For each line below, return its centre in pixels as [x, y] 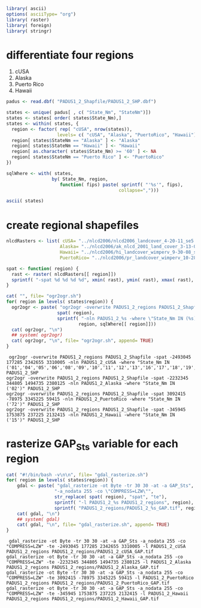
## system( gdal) [39, 519]
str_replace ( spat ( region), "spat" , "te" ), [111, 497]
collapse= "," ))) [139, 190]
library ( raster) [28, 20]
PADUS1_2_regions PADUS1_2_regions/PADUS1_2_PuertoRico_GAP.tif [88, 583]
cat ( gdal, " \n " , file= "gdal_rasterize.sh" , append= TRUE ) [93, 525]
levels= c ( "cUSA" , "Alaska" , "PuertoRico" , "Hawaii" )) [128, 135]
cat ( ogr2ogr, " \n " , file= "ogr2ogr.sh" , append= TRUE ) [83, 341]
